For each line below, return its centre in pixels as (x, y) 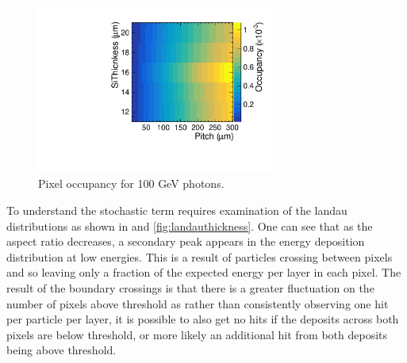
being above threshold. (61, 350)
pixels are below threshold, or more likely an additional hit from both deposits (197, 334)
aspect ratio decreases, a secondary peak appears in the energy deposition (186, 241)
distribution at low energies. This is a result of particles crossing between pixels (200, 256)
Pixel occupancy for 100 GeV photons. (131, 183)
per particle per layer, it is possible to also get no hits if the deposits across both (203, 319)
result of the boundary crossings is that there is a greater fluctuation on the (190, 287)
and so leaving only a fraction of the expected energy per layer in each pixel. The (204, 272)
